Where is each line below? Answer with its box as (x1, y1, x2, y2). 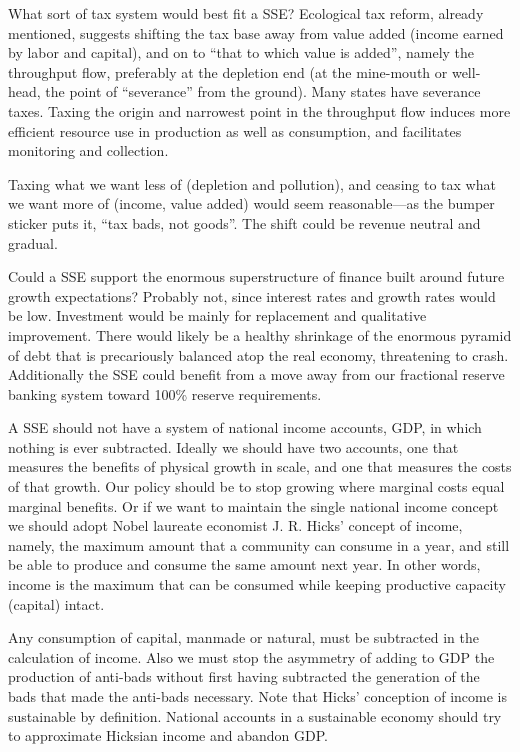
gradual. (8, 232, 58, 253)
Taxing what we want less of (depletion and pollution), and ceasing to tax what (8, 173, 496, 194)
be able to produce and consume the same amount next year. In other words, (8, 554, 481, 575)
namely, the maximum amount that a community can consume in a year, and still (8, 534, 510, 555)
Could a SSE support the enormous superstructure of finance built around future (8, 266, 505, 287)
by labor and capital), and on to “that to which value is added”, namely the (8, 42, 475, 63)
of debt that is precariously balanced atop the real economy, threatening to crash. (8, 344, 509, 365)
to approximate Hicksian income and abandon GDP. (8, 725, 328, 746)
